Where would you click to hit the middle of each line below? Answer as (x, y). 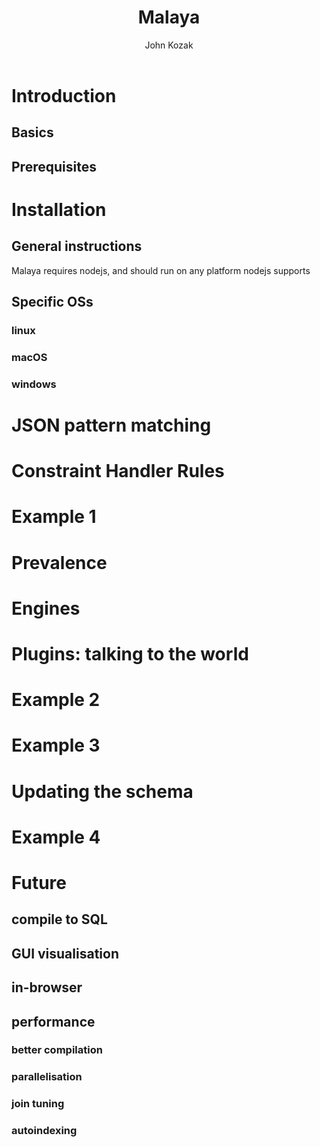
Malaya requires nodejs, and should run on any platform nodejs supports (161, 270)
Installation (59, 209)
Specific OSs (52, 302)
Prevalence (59, 562)
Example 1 (54, 517)
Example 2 (56, 700)
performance (53, 1021)
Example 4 (56, 837)
